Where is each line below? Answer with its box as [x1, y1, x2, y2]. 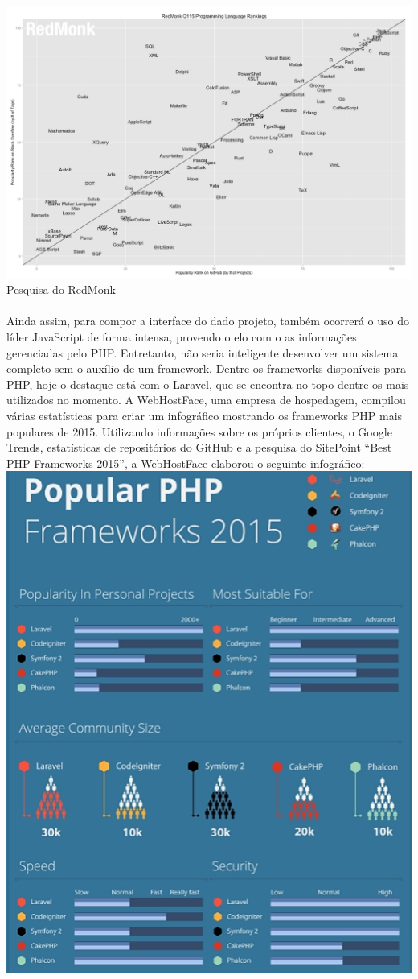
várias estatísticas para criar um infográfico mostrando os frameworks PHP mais [6, 407, 403, 423]
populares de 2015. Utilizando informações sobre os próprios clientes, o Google [6, 423, 392, 440]
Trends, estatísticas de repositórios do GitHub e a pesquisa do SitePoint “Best [6, 439, 392, 456]
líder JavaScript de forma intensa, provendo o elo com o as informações [6, 328, 357, 345]
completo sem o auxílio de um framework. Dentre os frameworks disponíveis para [6, 360, 406, 377]
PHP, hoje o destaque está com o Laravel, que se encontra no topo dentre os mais [6, 375, 409, 392]
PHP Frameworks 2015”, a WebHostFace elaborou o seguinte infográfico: [6, 454, 365, 471]
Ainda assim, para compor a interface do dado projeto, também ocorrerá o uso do [6, 312, 410, 329]
